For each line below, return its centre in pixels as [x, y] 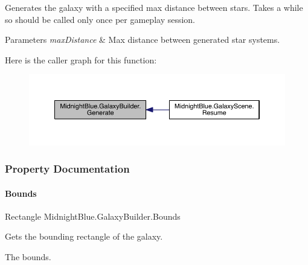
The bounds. [28, 256]
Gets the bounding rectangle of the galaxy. [84, 236]
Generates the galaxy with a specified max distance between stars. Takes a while [154, 7]
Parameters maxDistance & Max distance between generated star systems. [143, 40]
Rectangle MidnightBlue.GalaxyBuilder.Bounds [93, 216]
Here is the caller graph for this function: [81, 59]
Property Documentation [67, 169]
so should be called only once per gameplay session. [100, 19]
